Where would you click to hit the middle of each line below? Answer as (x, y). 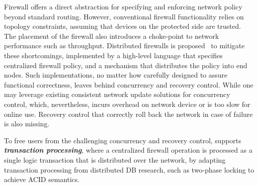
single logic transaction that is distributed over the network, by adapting (115, 159)
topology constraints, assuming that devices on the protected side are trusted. (123, 26)
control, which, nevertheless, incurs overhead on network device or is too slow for (127, 104)
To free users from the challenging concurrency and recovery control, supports (123, 140)
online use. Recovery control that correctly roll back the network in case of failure (129, 114)
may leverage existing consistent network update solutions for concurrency (117, 94)
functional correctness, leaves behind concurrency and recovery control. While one (129, 84)
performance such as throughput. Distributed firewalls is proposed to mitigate (124, 46)
